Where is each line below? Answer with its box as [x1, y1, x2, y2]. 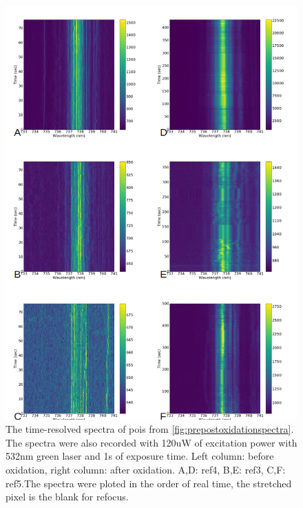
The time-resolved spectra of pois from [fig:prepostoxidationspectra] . [6, 422, 294, 436]
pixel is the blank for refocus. [6, 489, 129, 504]
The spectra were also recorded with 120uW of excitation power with [6, 435, 297, 449]
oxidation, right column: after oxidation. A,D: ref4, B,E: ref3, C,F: [6, 462, 286, 477]
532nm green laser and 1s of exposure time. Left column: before [6, 449, 274, 463]
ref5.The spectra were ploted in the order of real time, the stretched [6, 476, 292, 490]
